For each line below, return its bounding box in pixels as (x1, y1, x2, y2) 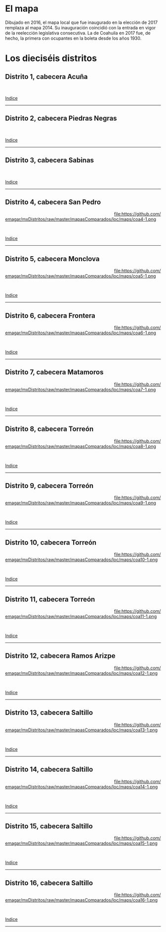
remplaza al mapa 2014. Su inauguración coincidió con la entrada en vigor (5, 24, 156, 30)
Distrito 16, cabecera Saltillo (5, 878, 93, 887)
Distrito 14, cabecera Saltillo (5, 765, 93, 774)
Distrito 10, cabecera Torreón (5, 538, 97, 547)
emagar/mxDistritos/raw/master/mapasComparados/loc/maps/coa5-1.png (5, 273, 156, 279)
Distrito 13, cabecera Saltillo (5, 709, 93, 717)
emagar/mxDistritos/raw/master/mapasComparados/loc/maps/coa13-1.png (5, 727, 158, 733)
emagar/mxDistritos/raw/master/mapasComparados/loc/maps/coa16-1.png (5, 897, 158, 903)
